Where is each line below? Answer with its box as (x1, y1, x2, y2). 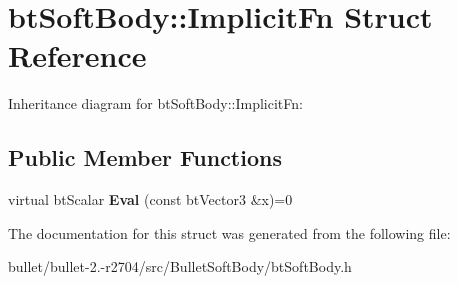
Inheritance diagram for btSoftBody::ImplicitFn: (8, 93, 303, 114)
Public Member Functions (8, 142, 282, 173)
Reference (8, 35, 147, 76)
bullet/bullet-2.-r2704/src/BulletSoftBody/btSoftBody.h (8, 256, 352, 277)
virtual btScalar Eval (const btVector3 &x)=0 (8, 189, 293, 210)
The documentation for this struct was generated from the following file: (8, 222, 451, 243)
